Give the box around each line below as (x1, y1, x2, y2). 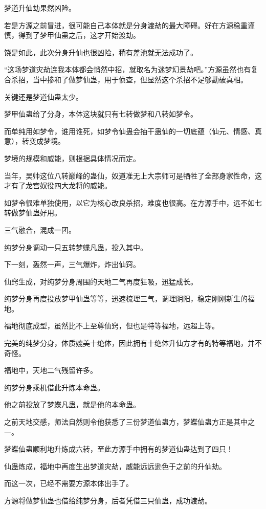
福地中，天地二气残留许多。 (4, 365, 97, 375)
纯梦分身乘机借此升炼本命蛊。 (4, 382, 104, 392)
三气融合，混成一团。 (4, 224, 76, 235)
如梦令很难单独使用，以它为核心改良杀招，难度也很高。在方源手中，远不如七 (4, 197, 262, 208)
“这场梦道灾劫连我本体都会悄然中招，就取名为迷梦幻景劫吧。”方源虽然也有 (4, 64, 251, 75)
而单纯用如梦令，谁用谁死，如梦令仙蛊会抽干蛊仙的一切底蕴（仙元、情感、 (4, 125, 255, 136)
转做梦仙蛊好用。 (4, 207, 61, 218)
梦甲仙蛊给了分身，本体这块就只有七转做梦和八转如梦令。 (4, 108, 197, 119)
